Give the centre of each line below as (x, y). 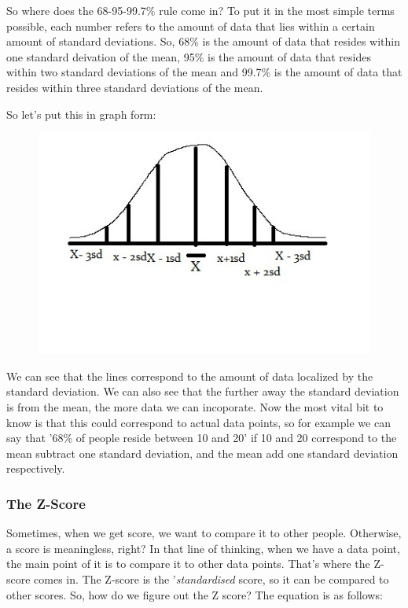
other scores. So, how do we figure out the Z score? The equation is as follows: (195, 594)
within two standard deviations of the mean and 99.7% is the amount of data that (204, 72)
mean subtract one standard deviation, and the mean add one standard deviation (202, 453)
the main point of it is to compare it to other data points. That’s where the (188, 564)
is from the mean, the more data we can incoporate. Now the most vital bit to (195, 407)
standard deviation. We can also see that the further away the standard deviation (203, 391)
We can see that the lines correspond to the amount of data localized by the (190, 376)
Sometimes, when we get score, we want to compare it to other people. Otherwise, (204, 533)
